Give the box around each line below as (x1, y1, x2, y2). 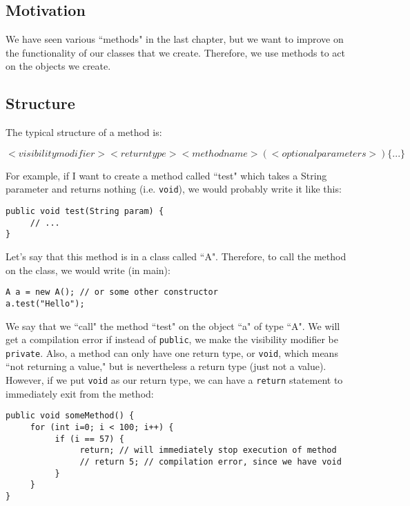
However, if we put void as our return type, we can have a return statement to (6, 373, 343, 387)
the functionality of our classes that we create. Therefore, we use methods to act (6, 45, 346, 59)
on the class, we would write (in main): (6, 262, 170, 277)
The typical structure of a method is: (6, 125, 162, 139)
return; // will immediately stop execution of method (79, 445, 337, 456)
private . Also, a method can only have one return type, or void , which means (6, 345, 338, 360)
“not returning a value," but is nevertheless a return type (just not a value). (6, 359, 326, 373)
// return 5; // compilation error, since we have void (79, 456, 342, 467)
